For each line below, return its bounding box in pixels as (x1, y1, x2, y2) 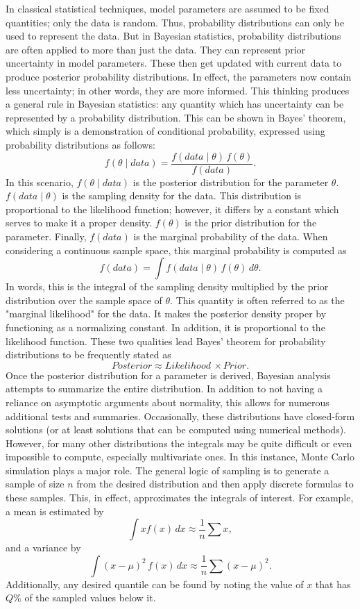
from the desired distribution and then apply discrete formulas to (76, 476, 354, 491)
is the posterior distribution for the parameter (132, 174, 329, 189)
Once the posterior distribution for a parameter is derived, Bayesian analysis (6, 367, 331, 382)
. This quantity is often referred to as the (170, 292, 345, 307)
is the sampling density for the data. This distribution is (62, 188, 302, 203)
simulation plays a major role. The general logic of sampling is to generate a (6, 462, 329, 477)
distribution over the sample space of (6, 292, 162, 307)
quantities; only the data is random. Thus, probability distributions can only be (6, 15, 345, 29)
